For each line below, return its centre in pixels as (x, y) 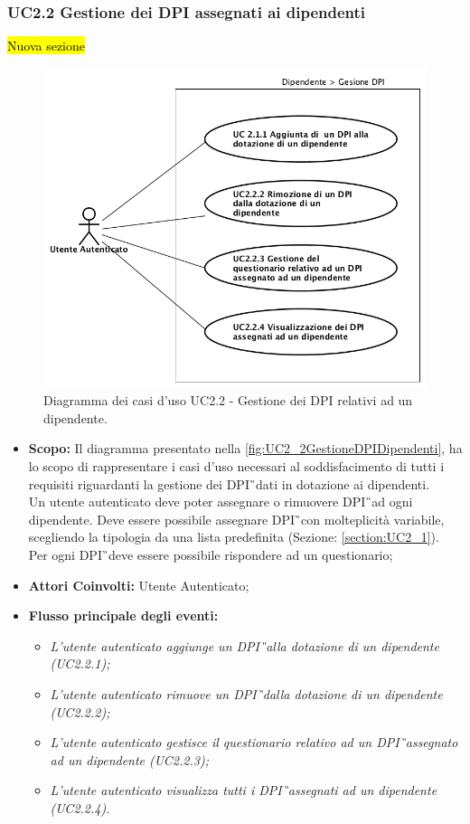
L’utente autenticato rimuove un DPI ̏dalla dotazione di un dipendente (246, 694)
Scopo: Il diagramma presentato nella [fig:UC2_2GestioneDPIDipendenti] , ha (245, 448)
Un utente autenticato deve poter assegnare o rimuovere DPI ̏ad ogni (221, 502)
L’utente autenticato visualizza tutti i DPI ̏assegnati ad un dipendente (244, 790)
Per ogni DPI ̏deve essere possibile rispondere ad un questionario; (211, 555)
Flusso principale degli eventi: (123, 616)
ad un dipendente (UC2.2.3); (129, 759)
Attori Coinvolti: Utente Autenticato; (139, 585)
